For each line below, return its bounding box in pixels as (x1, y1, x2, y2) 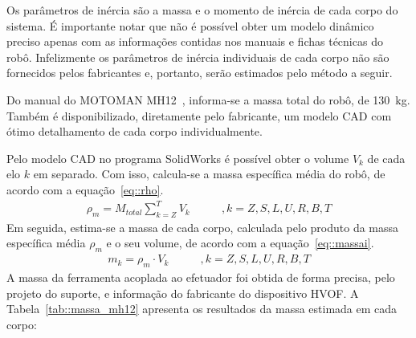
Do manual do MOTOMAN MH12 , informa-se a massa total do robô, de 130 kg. (6, 91, 410, 108)
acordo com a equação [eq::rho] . (6, 181, 164, 198)
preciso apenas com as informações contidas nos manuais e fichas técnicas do (6, 33, 383, 50)
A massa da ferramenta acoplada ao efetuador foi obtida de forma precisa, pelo (6, 269, 395, 286)
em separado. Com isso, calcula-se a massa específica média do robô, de (33, 165, 385, 182)
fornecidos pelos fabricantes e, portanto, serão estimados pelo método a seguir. (6, 64, 393, 81)
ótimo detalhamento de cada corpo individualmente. (6, 123, 263, 140)
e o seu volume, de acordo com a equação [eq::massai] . (106, 234, 374, 251)
